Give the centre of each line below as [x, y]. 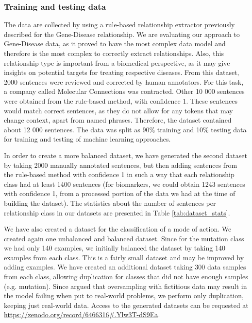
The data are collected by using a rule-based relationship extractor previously [119, 25]
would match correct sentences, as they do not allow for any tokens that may [118, 110]
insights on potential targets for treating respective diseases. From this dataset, [122, 72]
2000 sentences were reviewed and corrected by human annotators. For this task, [124, 81]
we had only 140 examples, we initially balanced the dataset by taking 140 [115, 248]
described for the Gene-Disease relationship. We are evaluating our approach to [122, 34]
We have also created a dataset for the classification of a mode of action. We [118, 229]
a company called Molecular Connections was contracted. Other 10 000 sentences [124, 91]
